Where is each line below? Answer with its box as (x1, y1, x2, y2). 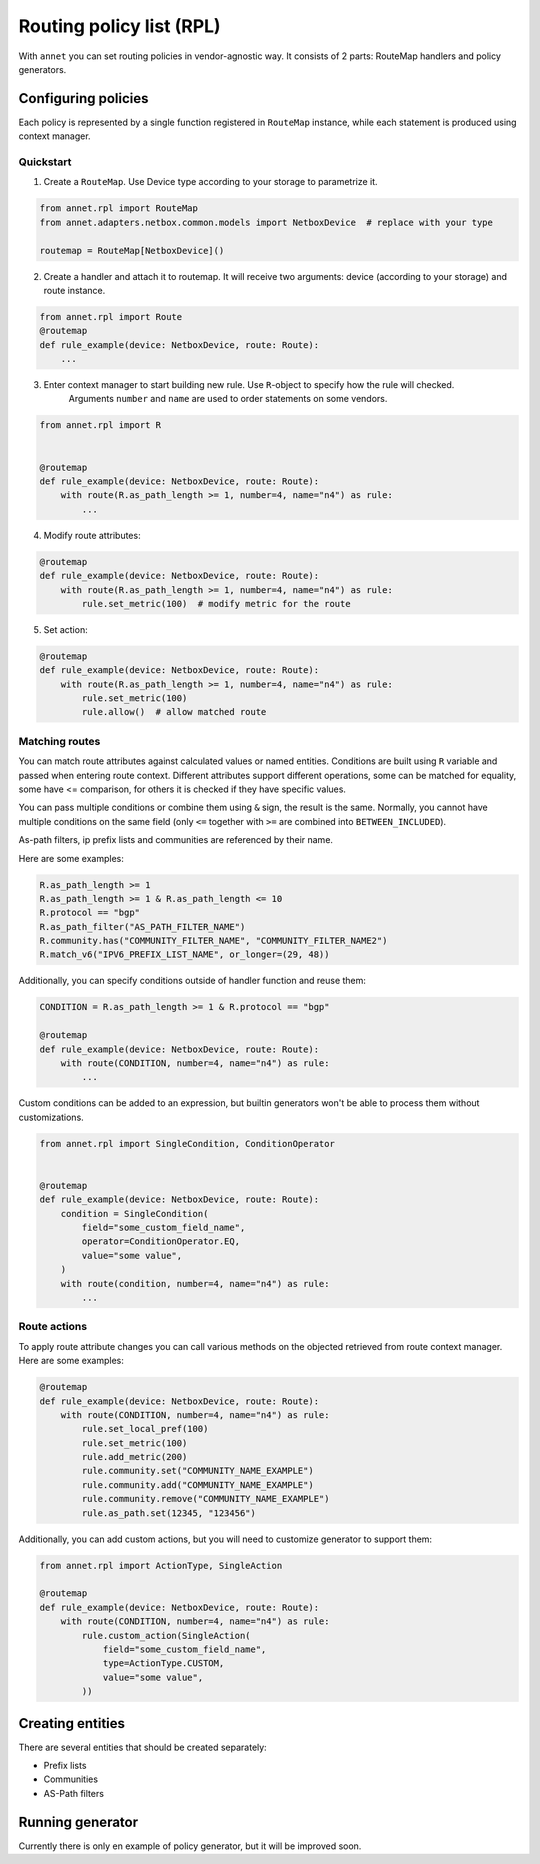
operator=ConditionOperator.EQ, (81, 1236, 240, 1247)
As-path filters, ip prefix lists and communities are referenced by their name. (18, 834, 334, 846)
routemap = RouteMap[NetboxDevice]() (39, 245, 225, 256)
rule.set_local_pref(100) (81, 1423, 209, 1435)
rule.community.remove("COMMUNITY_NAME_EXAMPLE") (81, 1493, 330, 1505)
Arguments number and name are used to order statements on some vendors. (68, 393, 388, 405)
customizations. (18, 1111, 84, 1123)
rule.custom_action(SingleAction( (81, 1630, 251, 1641)
